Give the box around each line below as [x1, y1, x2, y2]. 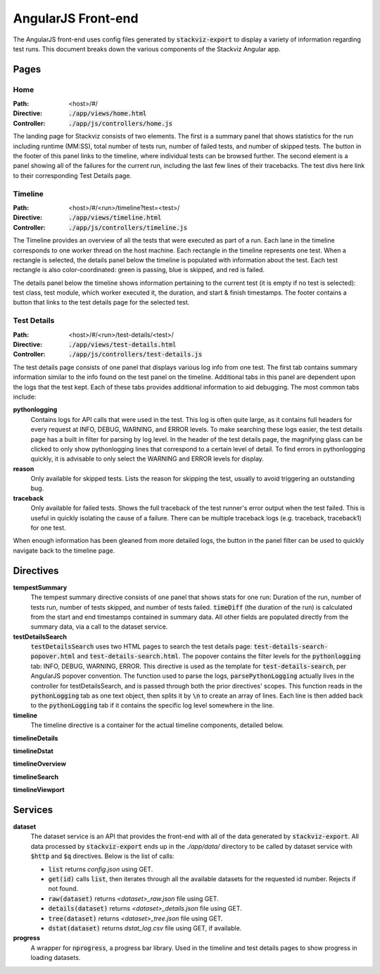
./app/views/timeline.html [68, 214, 162, 222]
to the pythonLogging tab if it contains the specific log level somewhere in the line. [30, 701, 274, 710]
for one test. [30, 524, 66, 532]
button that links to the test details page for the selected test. [13, 298, 190, 307]
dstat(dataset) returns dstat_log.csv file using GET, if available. [48, 923, 242, 932]
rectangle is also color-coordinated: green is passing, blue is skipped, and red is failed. [13, 266, 265, 274]
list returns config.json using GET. [48, 865, 153, 873]
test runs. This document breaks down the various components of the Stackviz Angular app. [13, 44, 281, 53]
